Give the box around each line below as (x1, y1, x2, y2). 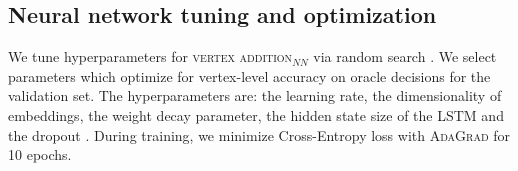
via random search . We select (313, 46, 497, 67)
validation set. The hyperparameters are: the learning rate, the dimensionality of (8, 85, 502, 106)
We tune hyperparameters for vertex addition (8, 46, 293, 67)
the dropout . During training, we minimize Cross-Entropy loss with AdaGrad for (8, 124, 511, 145)
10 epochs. (8, 144, 72, 165)
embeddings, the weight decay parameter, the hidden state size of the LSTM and (8, 104, 504, 125)
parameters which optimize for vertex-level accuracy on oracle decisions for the (8, 65, 491, 86)
